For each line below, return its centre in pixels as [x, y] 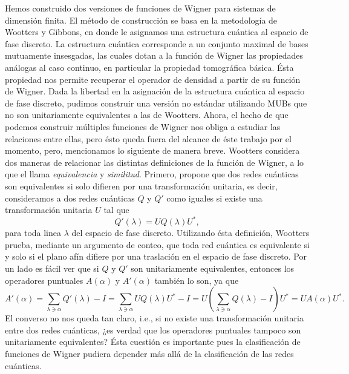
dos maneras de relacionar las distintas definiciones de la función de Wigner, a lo [155, 162]
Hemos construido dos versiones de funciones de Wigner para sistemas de [140, 8]
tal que [116, 210]
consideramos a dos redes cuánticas [70, 198]
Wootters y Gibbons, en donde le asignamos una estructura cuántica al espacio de [157, 32]
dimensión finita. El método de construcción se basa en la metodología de [141, 20]
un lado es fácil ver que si [52, 268]
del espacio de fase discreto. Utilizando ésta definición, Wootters [191, 233]
